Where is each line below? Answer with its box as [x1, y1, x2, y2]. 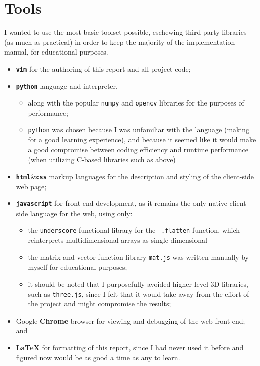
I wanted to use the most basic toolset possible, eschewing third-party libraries [4, 27, 247, 37]
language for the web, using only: [30, 207, 133, 218]
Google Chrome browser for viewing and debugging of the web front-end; [16, 315, 245, 326]
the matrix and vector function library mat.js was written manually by [28, 251, 249, 262]
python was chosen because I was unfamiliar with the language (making [28, 124, 250, 135]
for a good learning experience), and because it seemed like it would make [28, 134, 256, 145]
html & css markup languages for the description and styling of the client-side [16, 171, 254, 181]
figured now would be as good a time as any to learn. [16, 352, 180, 362]
